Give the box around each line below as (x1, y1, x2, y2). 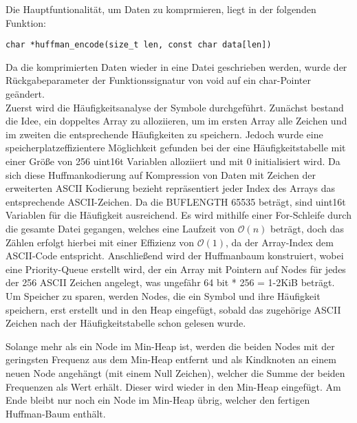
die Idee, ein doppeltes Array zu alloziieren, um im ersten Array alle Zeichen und (6, 113, 347, 128)
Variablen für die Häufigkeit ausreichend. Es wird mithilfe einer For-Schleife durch (6, 208, 351, 222)
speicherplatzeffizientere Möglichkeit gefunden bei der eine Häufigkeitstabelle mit (6, 140, 346, 155)
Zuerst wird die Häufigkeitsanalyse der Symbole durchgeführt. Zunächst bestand (6, 100, 344, 114)
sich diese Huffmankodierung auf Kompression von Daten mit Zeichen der (6, 167, 316, 182)
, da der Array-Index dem (226, 235, 334, 249)
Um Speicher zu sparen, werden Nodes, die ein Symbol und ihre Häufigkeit (6, 288, 321, 303)
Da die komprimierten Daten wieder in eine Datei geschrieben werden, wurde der (6, 59, 347, 74)
